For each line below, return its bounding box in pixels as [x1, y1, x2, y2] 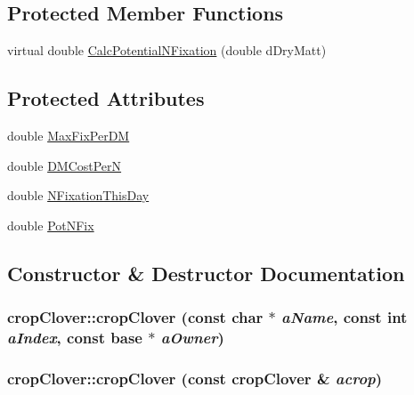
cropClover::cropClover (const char [7, 306, 264, 328]
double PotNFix [7, 215, 94, 234]
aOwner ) [160, 326, 224, 348]
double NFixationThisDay [7, 186, 150, 205]
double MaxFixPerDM [7, 126, 130, 144]
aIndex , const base [7, 326, 142, 348]
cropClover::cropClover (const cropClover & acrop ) [7, 367, 383, 389]
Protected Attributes [7, 85, 205, 112]
